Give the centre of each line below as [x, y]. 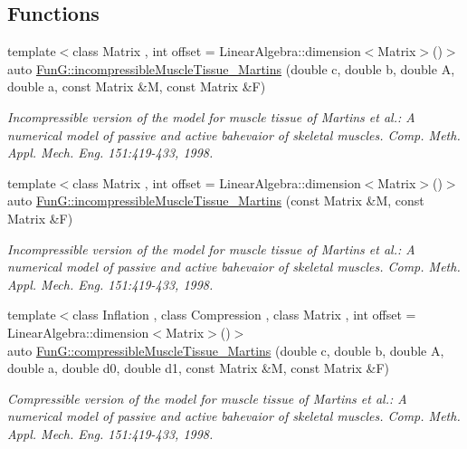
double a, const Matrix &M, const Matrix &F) [137, 86]
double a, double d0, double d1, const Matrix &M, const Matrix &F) [199, 368]
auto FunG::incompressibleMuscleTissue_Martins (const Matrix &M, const [216, 201]
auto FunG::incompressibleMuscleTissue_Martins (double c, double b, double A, [231, 68]
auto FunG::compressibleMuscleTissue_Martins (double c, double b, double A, [226, 350]
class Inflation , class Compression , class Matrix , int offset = [244, 315]
